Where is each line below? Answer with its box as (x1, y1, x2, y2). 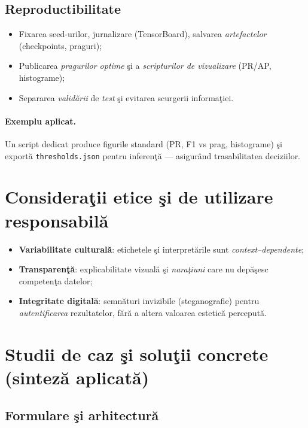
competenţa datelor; (19, 274, 93, 287)
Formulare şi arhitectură (5, 406, 159, 424)
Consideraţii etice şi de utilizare (5, 184, 273, 209)
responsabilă (5, 208, 109, 232)
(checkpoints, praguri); (19, 39, 102, 51)
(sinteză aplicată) (5, 365, 150, 389)
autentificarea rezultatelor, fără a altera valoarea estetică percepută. (19, 306, 267, 318)
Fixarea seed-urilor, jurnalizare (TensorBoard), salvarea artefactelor (19, 28, 267, 40)
